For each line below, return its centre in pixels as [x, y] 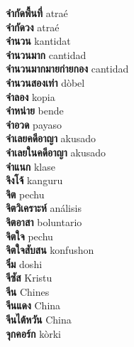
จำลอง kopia [30, 96]
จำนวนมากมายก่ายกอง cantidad [67, 69]
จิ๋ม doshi [24, 263]
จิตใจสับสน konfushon [50, 250]
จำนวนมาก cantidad [46, 54]
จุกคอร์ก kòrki [33, 333]
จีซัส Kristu [29, 278]
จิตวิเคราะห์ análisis [44, 208]
